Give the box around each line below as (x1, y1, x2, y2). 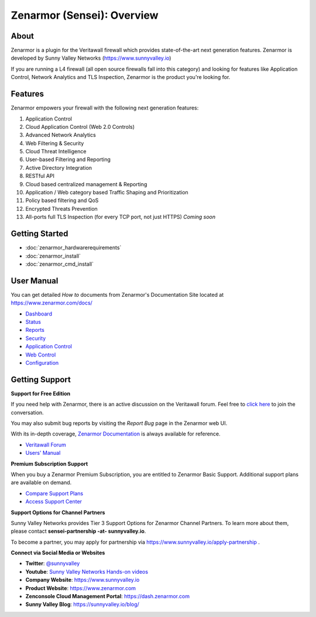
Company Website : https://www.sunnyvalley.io (25, 577, 140, 584)
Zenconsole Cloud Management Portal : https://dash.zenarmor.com (25, 593, 190, 600)
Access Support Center (25, 498, 82, 505)
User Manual (11, 276, 59, 286)
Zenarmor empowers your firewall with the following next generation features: (11, 104, 199, 111)
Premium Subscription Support (11, 460, 88, 467)
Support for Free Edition (11, 390, 71, 397)
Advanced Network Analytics (25, 132, 96, 139)
